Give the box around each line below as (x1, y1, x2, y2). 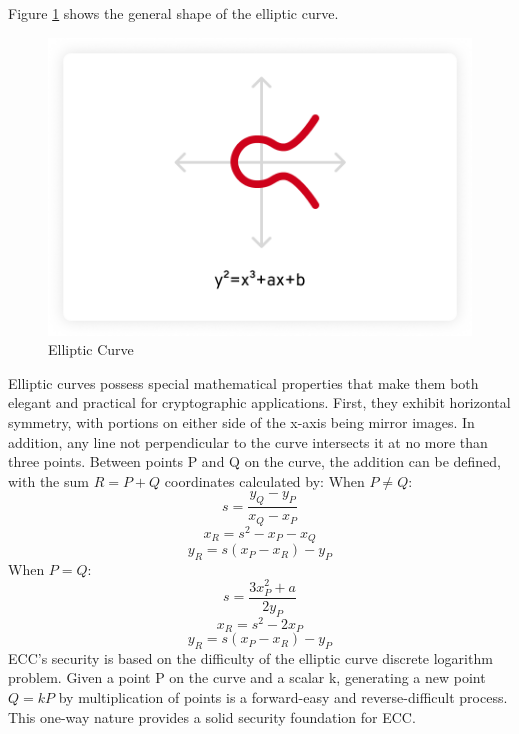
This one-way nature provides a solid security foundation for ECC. (8, 706, 416, 727)
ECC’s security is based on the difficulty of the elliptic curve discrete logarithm (8, 647, 493, 668)
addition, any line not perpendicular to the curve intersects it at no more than (8, 431, 488, 452)
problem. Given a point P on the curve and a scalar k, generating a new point (8, 667, 486, 688)
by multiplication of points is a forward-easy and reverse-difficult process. (58, 687, 508, 708)
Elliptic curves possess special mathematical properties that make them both (8, 372, 479, 393)
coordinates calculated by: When (164, 470, 365, 491)
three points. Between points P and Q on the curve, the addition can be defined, (8, 451, 501, 472)
